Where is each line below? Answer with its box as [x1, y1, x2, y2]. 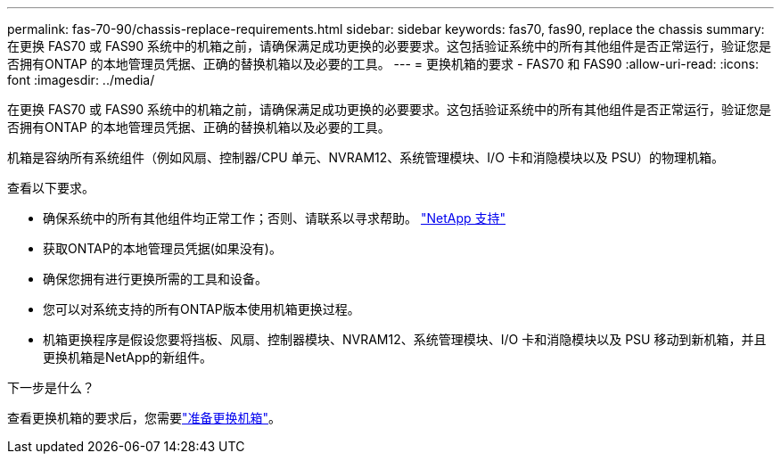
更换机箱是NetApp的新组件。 [43, 350, 213, 365]
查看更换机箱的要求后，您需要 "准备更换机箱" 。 [7, 410, 282, 425]
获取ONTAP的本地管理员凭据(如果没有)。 [43, 241, 282, 256]
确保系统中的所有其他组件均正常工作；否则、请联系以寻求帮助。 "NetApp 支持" [43, 210, 506, 226]
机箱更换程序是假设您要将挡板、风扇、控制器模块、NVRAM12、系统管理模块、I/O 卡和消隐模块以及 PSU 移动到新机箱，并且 [43, 332, 767, 347]
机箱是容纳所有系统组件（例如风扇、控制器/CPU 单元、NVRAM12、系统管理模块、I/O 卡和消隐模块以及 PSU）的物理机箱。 [7, 150, 725, 165]
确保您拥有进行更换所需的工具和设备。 [43, 271, 267, 286]
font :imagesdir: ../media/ [7, 72, 155, 87]
